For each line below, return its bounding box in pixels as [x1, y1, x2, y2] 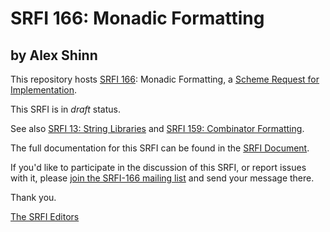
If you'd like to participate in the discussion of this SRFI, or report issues [10, 162, 307, 173]
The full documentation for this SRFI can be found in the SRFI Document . [10, 142, 310, 154]
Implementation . [10, 84, 78, 96]
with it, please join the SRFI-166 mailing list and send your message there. [10, 172, 315, 184]
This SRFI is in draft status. [10, 103, 121, 115]
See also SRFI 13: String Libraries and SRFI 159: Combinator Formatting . [10, 123, 305, 134]
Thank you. [10, 192, 57, 203]
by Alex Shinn [10, 47, 98, 64]
